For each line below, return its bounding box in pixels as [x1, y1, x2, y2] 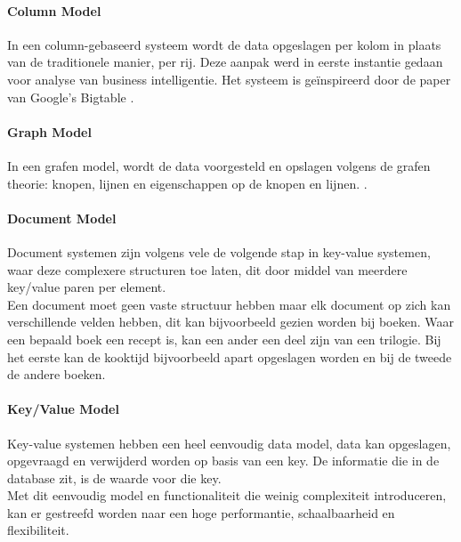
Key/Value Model [7, 400, 119, 418]
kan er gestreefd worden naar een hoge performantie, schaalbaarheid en [7, 503, 395, 522]
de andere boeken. [7, 365, 106, 384]
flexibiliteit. [7, 521, 69, 539]
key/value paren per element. [7, 278, 166, 296]
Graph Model [7, 122, 92, 141]
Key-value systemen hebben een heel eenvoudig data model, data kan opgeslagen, [7, 433, 451, 452]
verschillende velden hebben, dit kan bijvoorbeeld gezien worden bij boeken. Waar [7, 312, 454, 331]
